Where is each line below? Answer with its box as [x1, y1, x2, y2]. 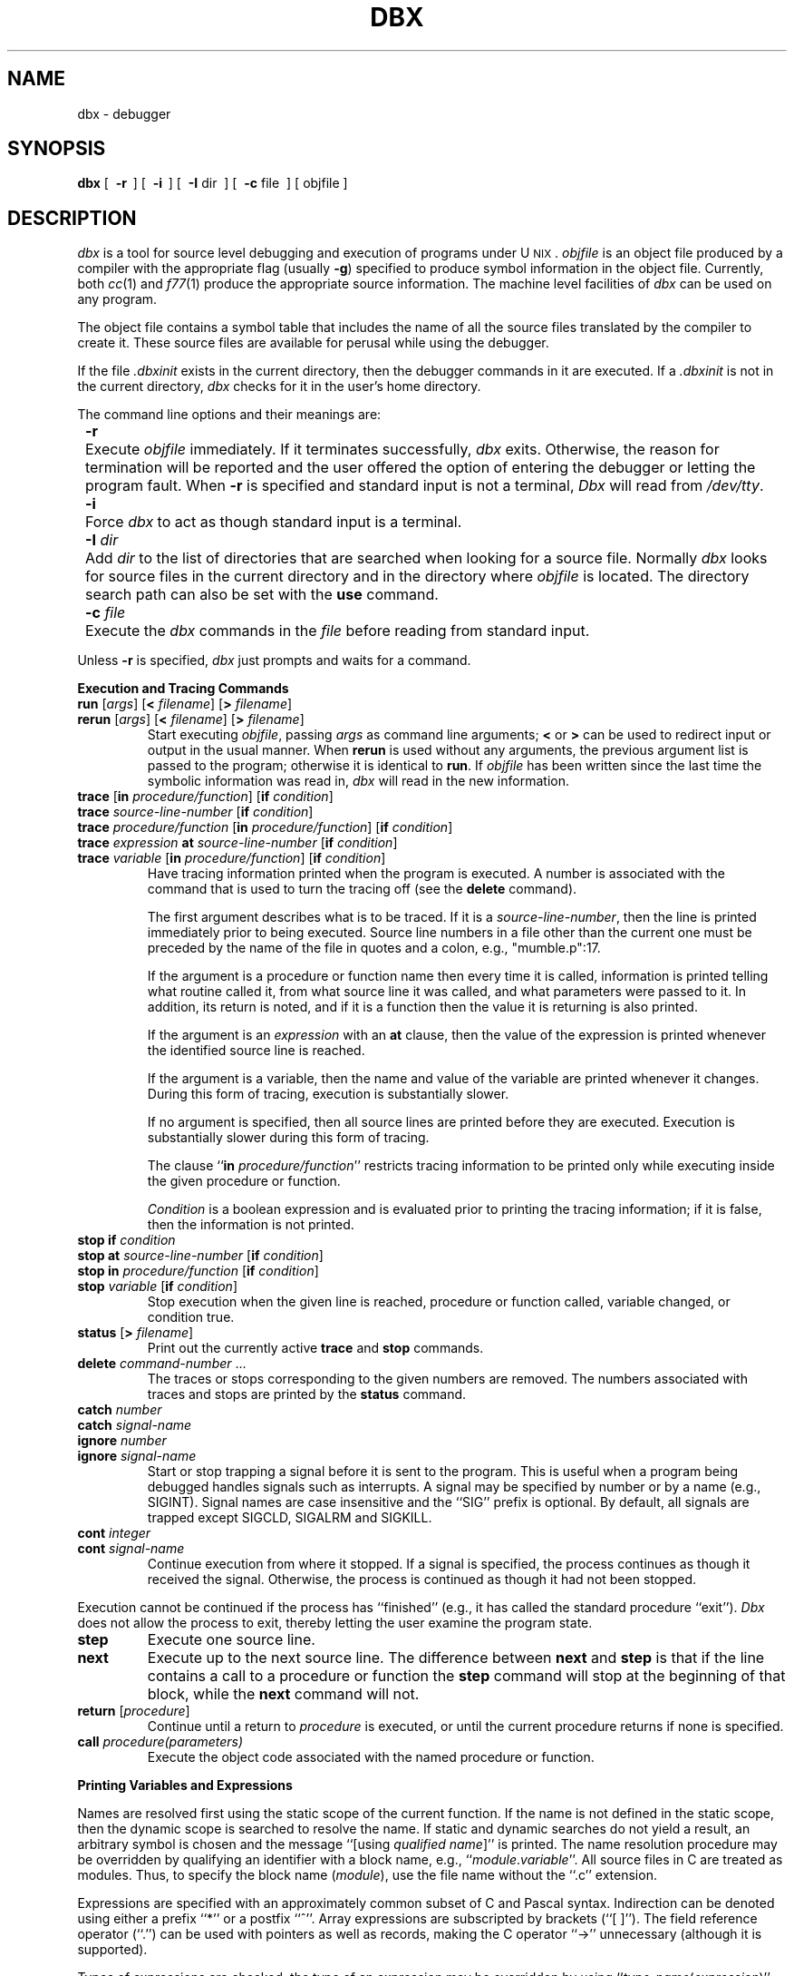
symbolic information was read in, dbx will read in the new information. [147, 773, 569, 789]
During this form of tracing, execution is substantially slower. [147, 1086, 509, 1102]
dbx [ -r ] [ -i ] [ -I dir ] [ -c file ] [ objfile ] [77, 175, 348, 191]
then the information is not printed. [147, 1217, 354, 1233]
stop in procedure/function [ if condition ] [77, 1263, 319, 1279]
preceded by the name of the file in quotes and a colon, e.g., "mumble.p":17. [147, 940, 601, 956]
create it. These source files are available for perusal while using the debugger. [77, 335, 549, 351]
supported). [77, 1942, 148, 1958]
